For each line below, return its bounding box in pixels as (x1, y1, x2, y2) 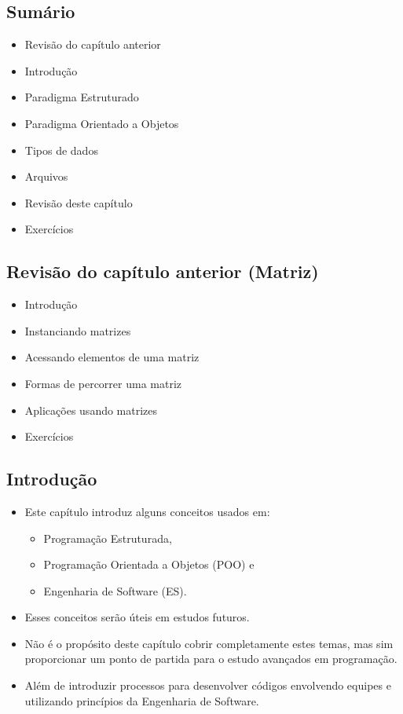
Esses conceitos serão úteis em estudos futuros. (24, 609, 250, 625)
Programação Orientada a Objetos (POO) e (43, 556, 255, 573)
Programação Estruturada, (43, 529, 172, 546)
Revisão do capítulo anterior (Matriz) (6, 259, 319, 284)
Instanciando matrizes (24, 322, 131, 339)
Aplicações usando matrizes (24, 401, 158, 418)
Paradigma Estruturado (24, 89, 139, 105)
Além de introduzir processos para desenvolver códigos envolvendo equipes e (24, 677, 391, 694)
